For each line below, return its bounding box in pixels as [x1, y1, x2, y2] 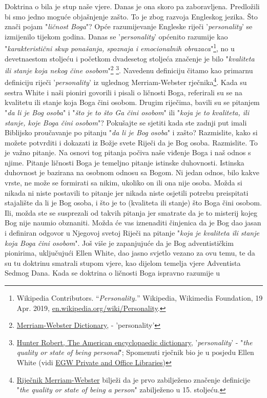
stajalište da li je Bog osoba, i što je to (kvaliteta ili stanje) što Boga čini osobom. [5, 197, 262, 208]
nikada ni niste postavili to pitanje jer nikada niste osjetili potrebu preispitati [5, 187, 249, 198]
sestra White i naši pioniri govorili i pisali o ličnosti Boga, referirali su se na [5, 87, 242, 97]
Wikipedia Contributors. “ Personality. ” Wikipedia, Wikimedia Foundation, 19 [16, 292, 263, 303]
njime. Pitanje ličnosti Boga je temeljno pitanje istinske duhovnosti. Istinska [5, 157, 244, 167]
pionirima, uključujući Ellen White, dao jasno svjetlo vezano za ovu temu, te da [5, 247, 255, 258]
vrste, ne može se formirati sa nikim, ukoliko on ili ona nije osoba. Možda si [5, 177, 242, 188]
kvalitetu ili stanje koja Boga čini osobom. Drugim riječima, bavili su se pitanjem [5, 97, 260, 108]
